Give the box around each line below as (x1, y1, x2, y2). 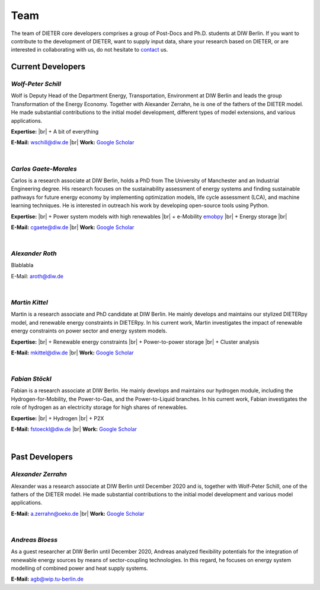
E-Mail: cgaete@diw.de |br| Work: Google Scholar (11, 223, 135, 231)
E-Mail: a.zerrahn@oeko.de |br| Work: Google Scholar (11, 510, 145, 517)
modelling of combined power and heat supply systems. (11, 564, 148, 572)
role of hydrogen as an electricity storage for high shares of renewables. (11, 404, 188, 411)
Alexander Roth (11, 249, 57, 258)
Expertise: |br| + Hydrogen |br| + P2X (11, 414, 104, 421)
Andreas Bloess (11, 535, 58, 544)
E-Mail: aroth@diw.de (11, 272, 63, 280)
